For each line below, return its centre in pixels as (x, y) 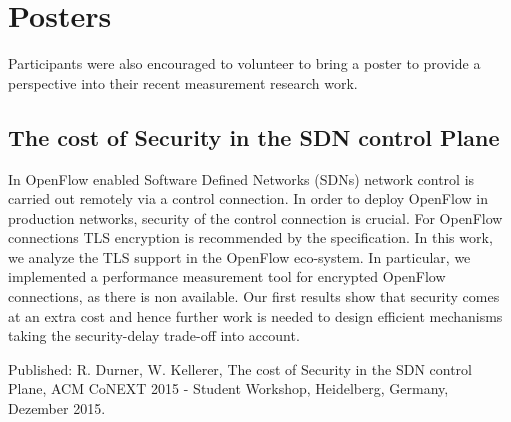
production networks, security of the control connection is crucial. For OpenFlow (255, 217)
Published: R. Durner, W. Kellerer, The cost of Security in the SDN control (240, 368)
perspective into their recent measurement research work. (183, 82)
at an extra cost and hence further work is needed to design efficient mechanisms (255, 315)
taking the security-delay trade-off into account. (154, 335)
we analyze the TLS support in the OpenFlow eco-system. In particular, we (239, 256)
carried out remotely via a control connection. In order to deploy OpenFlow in (248, 198)
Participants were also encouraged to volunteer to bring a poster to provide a (244, 63)
